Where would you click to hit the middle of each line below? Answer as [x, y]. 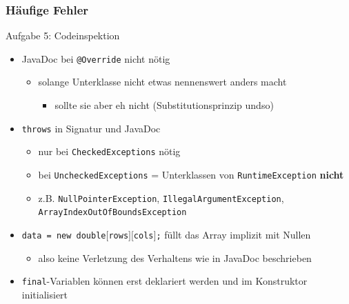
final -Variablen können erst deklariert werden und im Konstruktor [164, 281]
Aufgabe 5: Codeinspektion [63, 36]
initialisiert [45, 294]
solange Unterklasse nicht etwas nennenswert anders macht [162, 82]
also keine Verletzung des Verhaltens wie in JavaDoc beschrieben [175, 257]
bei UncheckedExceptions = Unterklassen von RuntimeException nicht [191, 174]
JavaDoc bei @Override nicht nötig [96, 58]
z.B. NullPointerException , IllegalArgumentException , [161, 197]
